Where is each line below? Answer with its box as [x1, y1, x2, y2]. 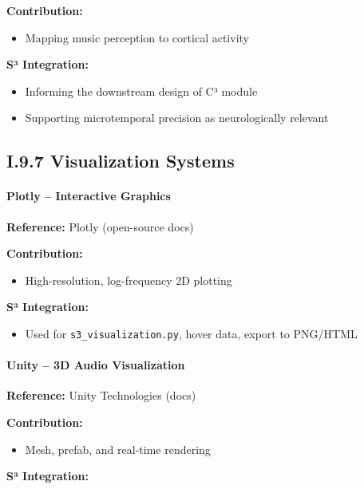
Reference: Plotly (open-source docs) [6, 218, 194, 235]
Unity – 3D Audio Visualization [6, 357, 185, 373]
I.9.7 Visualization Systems [6, 148, 235, 173]
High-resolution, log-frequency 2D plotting [25, 271, 232, 288]
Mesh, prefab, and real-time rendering [25, 440, 211, 457]
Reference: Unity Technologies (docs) [6, 387, 196, 404]
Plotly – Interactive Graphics [6, 187, 171, 204]
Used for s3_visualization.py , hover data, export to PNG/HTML [25, 325, 358, 341]
